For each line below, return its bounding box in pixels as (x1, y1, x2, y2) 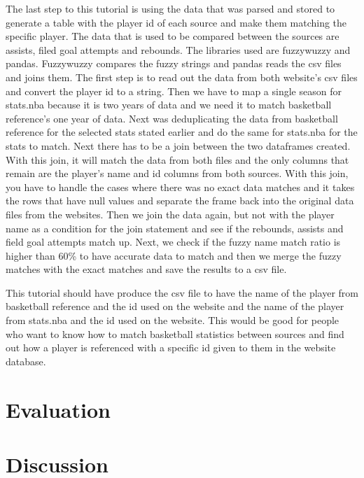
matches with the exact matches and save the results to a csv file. (6, 262, 287, 276)
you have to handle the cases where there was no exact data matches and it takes (6, 179, 355, 194)
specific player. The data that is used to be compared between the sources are (6, 29, 339, 43)
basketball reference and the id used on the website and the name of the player (6, 299, 344, 314)
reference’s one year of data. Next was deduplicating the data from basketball (6, 111, 338, 125)
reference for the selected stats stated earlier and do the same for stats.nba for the (6, 125, 358, 139)
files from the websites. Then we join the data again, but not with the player (6, 206, 335, 221)
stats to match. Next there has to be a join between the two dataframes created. (6, 138, 351, 153)
